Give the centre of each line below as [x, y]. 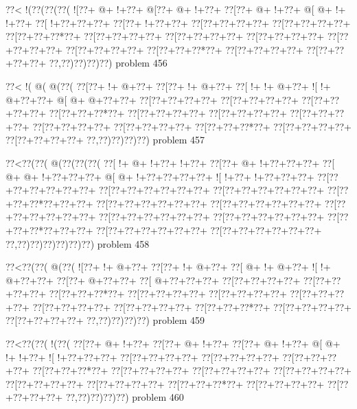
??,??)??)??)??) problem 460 [125, 397]
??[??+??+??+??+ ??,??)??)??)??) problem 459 [105, 320]
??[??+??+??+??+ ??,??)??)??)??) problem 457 [105, 140]
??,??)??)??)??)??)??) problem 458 [78, 243]
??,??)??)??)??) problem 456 [108, 63]
